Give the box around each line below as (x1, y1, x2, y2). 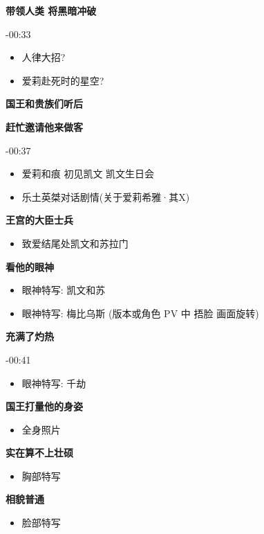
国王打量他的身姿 (6, 399, 83, 413)
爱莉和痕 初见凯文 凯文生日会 (21, 166, 155, 181)
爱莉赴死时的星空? (21, 73, 104, 87)
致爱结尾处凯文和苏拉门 (21, 235, 129, 250)
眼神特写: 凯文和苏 (21, 283, 106, 297)
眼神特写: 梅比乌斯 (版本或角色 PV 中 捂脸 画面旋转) (21, 305, 259, 320)
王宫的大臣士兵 (6, 213, 73, 227)
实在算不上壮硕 (6, 445, 73, 460)
